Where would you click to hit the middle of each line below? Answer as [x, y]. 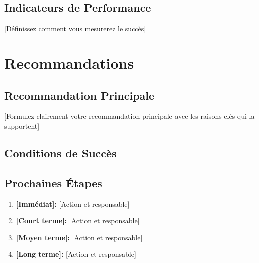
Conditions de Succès [60, 153]
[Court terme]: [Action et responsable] [78, 221]
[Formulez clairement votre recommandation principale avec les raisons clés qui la [129, 116]
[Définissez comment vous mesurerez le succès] [75, 28]
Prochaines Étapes [53, 182]
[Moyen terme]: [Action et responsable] [79, 237]
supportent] [22, 125]
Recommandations [69, 63]
